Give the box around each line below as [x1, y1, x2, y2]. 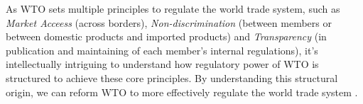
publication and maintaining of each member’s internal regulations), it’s [6, 42, 318, 57]
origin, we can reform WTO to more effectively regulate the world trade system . [6, 84, 358, 99]
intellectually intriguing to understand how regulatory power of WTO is [6, 57, 319, 71]
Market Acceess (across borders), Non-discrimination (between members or [6, 15, 332, 30]
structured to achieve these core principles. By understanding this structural [6, 70, 338, 85]
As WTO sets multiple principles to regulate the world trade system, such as [6, 1, 340, 16]
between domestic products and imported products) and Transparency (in [6, 29, 327, 44]
